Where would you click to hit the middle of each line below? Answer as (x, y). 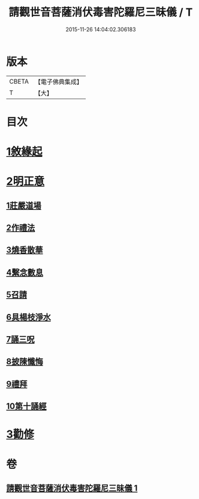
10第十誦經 (26, 406)
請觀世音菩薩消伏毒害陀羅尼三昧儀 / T (101, 12)
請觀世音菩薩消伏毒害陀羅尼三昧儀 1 (72, 488)
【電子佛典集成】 (58, 82)
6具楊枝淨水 (28, 317)
